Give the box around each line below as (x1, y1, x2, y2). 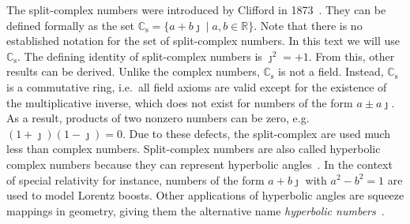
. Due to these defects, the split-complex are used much (122, 125, 391, 141)
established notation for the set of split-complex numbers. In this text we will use (6, 32, 400, 49)
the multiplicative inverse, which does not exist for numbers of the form (6, 94, 353, 110)
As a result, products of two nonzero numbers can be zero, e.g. (6, 110, 310, 126)
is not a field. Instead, (278, 63, 384, 80)
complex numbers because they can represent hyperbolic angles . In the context (6, 155, 393, 172)
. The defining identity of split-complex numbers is (17, 47, 262, 64)
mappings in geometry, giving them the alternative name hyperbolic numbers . (6, 202, 385, 218)
